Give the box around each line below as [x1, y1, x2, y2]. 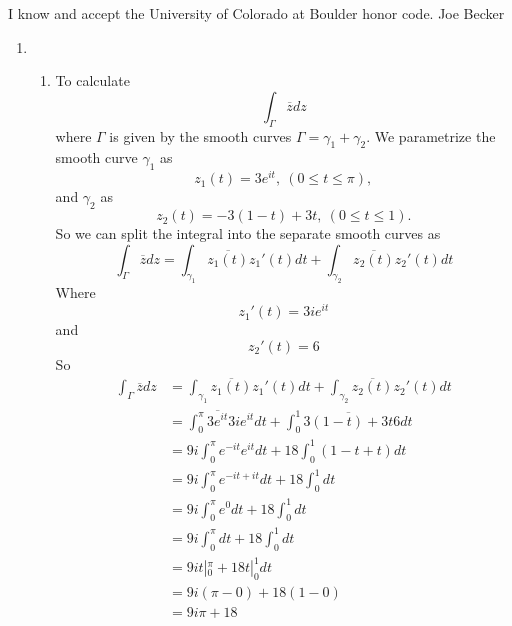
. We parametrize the [366, 125, 496, 146]
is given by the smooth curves [109, 125, 292, 146]
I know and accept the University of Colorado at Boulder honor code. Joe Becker [8, 3, 505, 23]
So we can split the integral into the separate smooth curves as [55, 223, 441, 244]
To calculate [55, 70, 130, 91]
